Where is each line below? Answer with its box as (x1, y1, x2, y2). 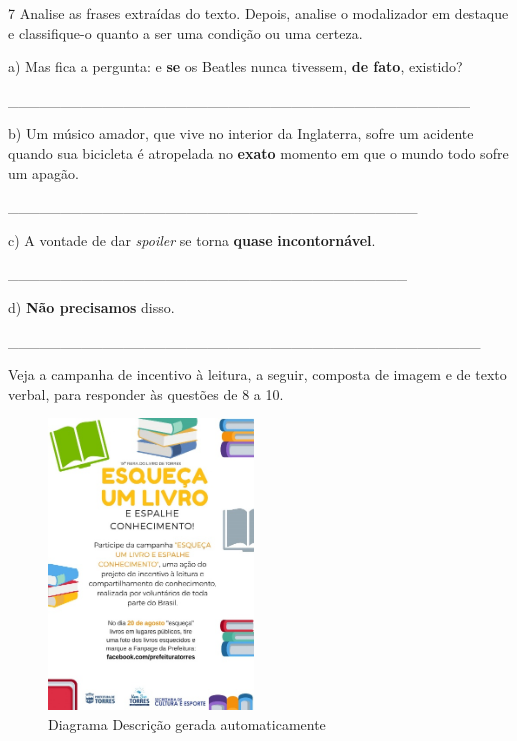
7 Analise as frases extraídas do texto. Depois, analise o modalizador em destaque (8, 3, 509, 23)
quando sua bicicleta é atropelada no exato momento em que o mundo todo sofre (8, 142, 509, 163)
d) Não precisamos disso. (8, 296, 175, 317)
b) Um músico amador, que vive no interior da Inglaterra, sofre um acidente (8, 123, 474, 144)
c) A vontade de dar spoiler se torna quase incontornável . (8, 229, 376, 250)
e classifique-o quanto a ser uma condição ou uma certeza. (8, 22, 363, 43)
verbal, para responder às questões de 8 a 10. (8, 383, 284, 404)
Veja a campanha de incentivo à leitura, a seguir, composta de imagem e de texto (8, 364, 507, 385)
